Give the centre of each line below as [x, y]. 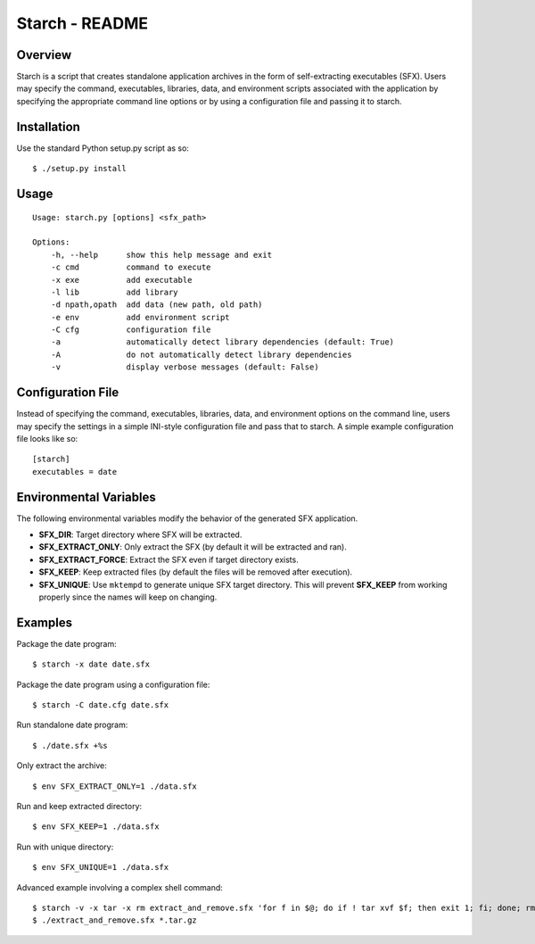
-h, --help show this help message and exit [161, 255]
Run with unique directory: [65, 847]
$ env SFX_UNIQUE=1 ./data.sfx [101, 867]
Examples [45, 622]
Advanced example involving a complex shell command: [119, 887]
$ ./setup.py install [79, 169]
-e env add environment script [140, 317]
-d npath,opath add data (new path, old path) [156, 305]
